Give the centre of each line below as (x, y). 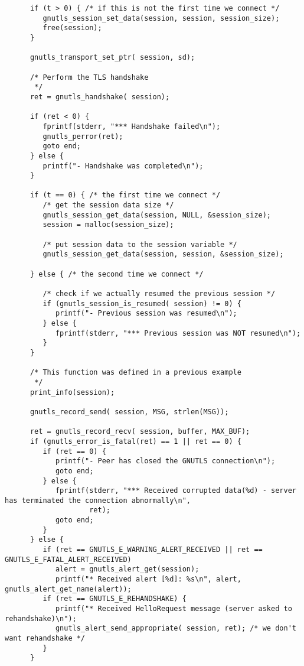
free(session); (72, 28)
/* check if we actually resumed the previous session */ (159, 294)
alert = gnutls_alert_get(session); (127, 569)
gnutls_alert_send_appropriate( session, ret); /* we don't (176, 628)
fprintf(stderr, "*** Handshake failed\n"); (132, 126)
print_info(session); (72, 392)
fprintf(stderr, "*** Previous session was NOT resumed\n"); (178, 333)
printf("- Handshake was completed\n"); (123, 166)
